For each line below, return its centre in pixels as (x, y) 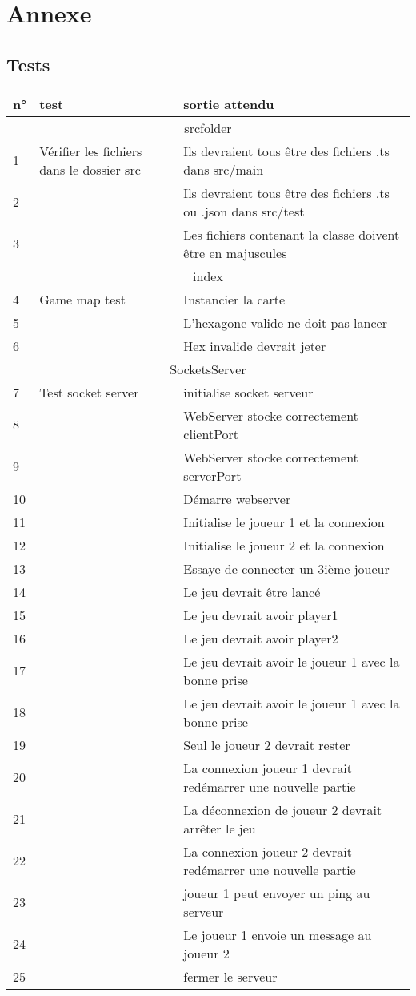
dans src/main (224, 169)
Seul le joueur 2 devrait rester (267, 744)
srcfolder (208, 127)
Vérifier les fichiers (91, 151)
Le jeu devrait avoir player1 (261, 615)
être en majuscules (235, 252)
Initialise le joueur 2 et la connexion (284, 545)
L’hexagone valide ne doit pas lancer (285, 322)
